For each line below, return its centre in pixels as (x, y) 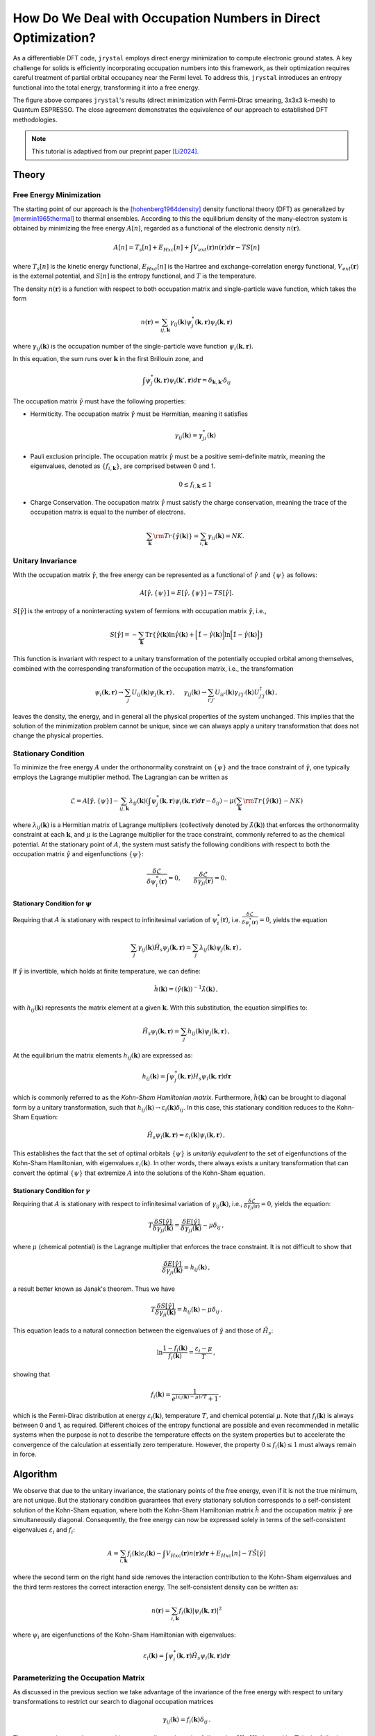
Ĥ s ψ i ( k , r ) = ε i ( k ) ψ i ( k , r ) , (186, 1136)
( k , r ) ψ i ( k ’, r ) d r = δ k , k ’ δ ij (192, 381)
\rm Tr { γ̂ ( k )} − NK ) (273, 801)
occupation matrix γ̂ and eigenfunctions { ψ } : (78, 853)
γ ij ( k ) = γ (189, 436)
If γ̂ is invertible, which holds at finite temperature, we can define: (107, 971)
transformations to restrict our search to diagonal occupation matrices (113, 1702)
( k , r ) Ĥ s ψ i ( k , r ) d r (203, 1656)
